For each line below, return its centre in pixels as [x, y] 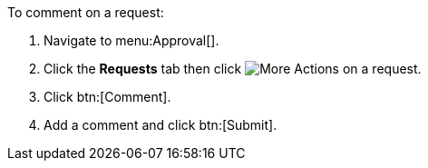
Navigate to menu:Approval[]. [131, 40]
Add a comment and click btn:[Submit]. [160, 125]
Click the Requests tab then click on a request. [233, 69]
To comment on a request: [86, 12]
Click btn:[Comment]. [107, 97]
